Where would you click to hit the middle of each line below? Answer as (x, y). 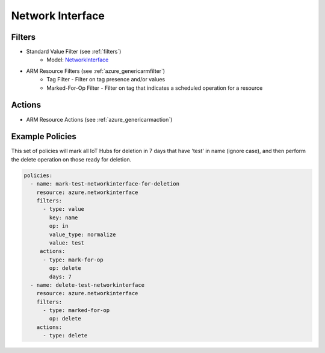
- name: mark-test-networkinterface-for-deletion (105, 184)
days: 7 (60, 276)
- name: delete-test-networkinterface (87, 285)
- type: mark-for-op (73, 260)
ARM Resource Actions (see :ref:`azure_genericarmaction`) (99, 119)
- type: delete (65, 336)
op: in (59, 226)
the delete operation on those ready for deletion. (71, 159)
